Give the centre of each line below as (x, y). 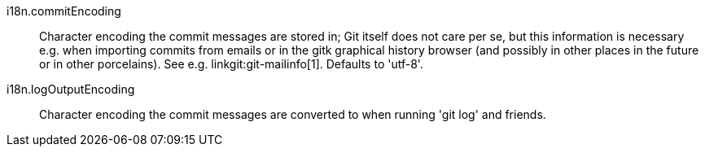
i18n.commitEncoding (64, 11)
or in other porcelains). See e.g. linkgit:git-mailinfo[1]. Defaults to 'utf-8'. (231, 64)
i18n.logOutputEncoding (71, 89)
